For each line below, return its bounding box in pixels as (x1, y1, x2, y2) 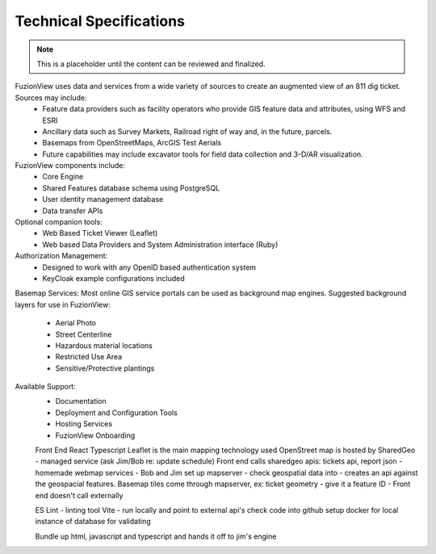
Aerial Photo (55, 318, 97, 328)
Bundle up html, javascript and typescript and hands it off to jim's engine (35, 531, 277, 541)
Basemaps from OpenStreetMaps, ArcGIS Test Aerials (42, 138, 222, 148)
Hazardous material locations (55, 340, 153, 350)
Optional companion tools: (15, 217, 103, 227)
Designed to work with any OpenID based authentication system (42, 262, 257, 272)
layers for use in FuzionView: (15, 300, 111, 309)
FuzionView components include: (15, 161, 125, 170)
